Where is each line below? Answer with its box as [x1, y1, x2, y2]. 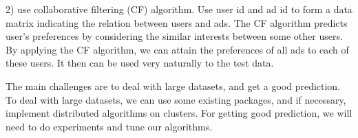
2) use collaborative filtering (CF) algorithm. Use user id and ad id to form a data [6, 2, 352, 16]
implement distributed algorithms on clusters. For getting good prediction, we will [6, 106, 352, 120]
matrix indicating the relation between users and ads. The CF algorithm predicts [6, 15, 348, 30]
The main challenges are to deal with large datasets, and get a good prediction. [6, 78, 341, 93]
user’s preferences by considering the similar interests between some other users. [6, 29, 343, 43]
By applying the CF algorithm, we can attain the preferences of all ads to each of [6, 42, 349, 56]
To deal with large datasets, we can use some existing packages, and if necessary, [6, 92, 346, 106]
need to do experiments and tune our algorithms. [6, 119, 213, 133]
